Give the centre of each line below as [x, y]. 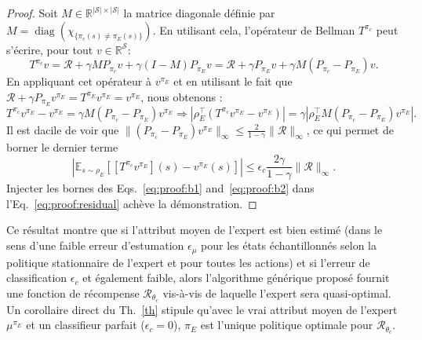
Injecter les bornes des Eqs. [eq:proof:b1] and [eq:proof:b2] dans [160, 188]
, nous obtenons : [182, 96]
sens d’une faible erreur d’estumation [95, 245]
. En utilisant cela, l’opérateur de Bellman [254, 29]
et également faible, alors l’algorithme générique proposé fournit [236, 278]
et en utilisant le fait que [233, 81]
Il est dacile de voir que [63, 129]
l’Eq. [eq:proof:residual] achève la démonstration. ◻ [132, 203]
